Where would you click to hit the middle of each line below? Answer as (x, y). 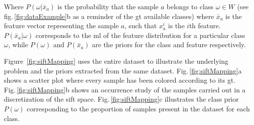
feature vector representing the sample (61, 26)
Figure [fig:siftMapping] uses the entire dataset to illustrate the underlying (116, 61)
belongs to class (190, 6)
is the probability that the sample (108, 6)
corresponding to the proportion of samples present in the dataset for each (138, 108)
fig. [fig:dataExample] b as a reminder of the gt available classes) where (109, 16)
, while (18, 45)
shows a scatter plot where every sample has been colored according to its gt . (120, 80)
